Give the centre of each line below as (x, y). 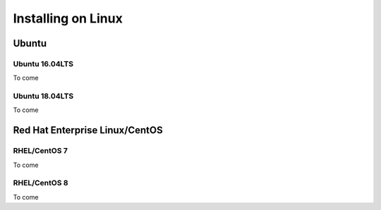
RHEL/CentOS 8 (41, 183)
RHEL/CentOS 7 (41, 151)
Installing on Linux (68, 18)
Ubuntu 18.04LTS (43, 97)
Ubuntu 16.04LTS (43, 63)
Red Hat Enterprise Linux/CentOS (88, 130)
